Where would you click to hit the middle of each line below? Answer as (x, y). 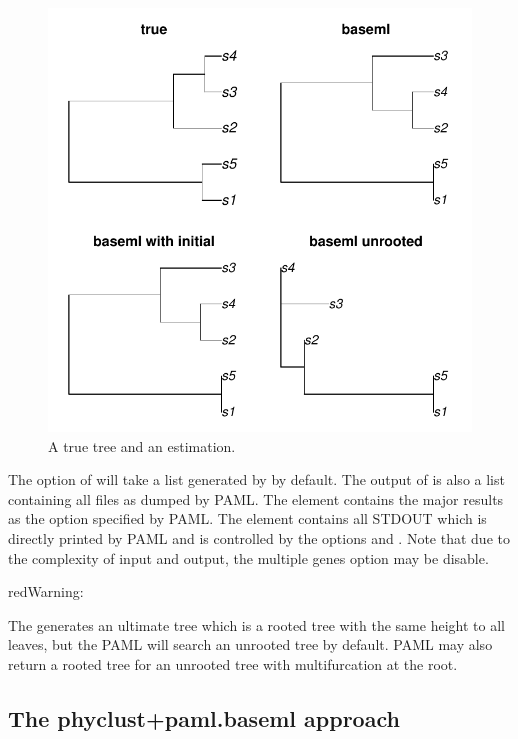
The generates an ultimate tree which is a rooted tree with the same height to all (256, 624)
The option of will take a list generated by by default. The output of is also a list (256, 479)
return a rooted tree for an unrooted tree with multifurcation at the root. (233, 663)
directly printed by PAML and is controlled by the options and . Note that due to (259, 537)
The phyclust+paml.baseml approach (204, 717)
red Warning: (46, 591)
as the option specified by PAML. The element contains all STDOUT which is (247, 518)
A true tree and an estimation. (142, 445)
